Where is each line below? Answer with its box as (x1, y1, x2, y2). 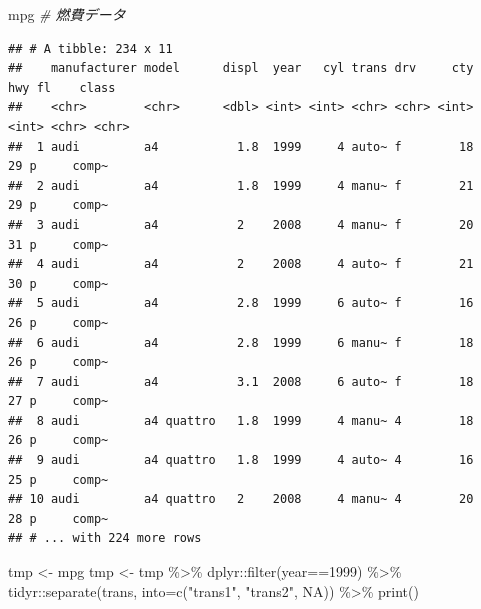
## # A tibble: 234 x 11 (8, 41, 173, 56)
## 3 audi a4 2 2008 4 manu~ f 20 (8, 217, 474, 232)
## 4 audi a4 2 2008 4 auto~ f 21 (8, 257, 474, 272)
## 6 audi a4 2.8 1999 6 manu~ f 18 (8, 335, 474, 350)
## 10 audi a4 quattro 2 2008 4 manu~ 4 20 (8, 492, 474, 507)
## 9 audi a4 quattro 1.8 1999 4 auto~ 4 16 (8, 453, 474, 468)
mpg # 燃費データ (8, 4, 126, 24)
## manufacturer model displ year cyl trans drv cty (8, 61, 474, 76)
